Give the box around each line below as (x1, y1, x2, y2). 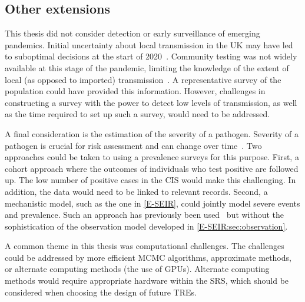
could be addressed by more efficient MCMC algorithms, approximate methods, (5, 251, 291, 263)
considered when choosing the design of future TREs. (5, 286, 197, 298)
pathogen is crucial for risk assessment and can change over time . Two (5, 139, 262, 151)
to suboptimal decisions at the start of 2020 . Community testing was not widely (5, 50, 297, 62)
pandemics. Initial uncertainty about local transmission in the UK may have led (5, 38, 293, 51)
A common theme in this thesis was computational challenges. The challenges (5, 240, 284, 252)
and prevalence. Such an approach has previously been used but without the (5, 208, 284, 221)
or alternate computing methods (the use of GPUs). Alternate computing (5, 263, 270, 275)
